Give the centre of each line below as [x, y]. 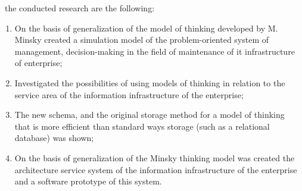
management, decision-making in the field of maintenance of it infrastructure [155, 51]
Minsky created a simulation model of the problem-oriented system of [142, 40]
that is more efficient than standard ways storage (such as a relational [142, 126]
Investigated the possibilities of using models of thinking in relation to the [150, 82]
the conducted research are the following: [80, 8]
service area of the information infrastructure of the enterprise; [129, 94]
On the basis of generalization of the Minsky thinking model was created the [155, 157]
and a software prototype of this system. [88, 181]
